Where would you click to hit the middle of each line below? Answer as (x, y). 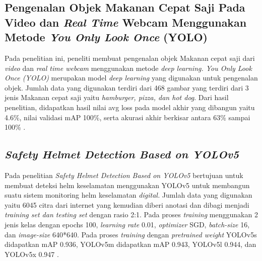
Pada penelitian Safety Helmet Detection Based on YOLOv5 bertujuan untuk (124, 175)
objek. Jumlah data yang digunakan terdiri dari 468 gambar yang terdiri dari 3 (127, 87)
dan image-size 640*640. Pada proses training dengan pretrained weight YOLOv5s (131, 234)
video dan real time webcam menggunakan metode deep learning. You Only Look (128, 68)
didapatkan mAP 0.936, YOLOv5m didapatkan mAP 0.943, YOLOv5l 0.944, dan (130, 244)
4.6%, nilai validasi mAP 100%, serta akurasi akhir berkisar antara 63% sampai (127, 117)
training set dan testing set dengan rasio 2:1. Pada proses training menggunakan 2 (131, 214)
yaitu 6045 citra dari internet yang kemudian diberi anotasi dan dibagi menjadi (127, 204)
